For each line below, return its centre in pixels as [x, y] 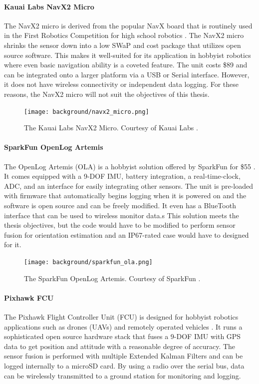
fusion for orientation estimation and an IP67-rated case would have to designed [127, 234]
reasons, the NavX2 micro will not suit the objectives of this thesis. [107, 94]
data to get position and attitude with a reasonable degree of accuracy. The [120, 346]
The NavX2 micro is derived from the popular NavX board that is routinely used [128, 25]
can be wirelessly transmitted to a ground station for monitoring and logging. [123, 375]
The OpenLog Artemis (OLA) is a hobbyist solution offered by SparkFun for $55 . [130, 166]
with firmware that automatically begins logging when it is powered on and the [125, 195]
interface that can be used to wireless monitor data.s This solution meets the [122, 215]
